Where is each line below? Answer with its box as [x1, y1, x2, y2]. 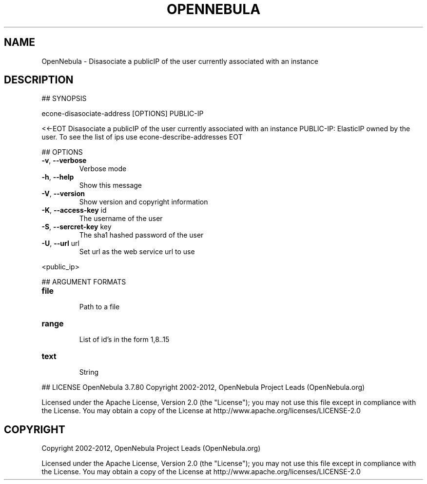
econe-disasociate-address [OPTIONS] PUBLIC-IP [41, 109, 204, 118]
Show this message [79, 181, 142, 190]
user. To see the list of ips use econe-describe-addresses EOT [41, 133, 243, 141]
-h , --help [41, 173, 74, 181]
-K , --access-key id [41, 206, 107, 215]
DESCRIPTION [4, 74, 74, 86]
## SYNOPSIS [41, 94, 87, 103]
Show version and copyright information [79, 198, 208, 206]
